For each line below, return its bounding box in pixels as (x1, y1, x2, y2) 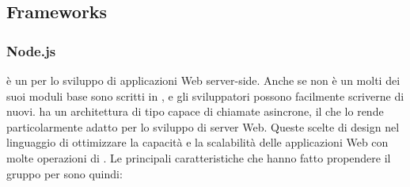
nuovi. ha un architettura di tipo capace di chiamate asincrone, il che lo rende (6, 103, 384, 120)
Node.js (6, 40, 56, 60)
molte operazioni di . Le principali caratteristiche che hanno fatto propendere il (6, 149, 391, 166)
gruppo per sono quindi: (6, 165, 123, 181)
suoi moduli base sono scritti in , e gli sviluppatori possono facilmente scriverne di (6, 87, 404, 104)
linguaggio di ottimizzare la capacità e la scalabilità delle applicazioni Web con (6, 134, 389, 151)
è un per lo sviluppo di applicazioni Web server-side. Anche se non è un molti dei (6, 72, 401, 88)
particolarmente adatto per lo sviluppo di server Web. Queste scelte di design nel (6, 118, 400, 135)
